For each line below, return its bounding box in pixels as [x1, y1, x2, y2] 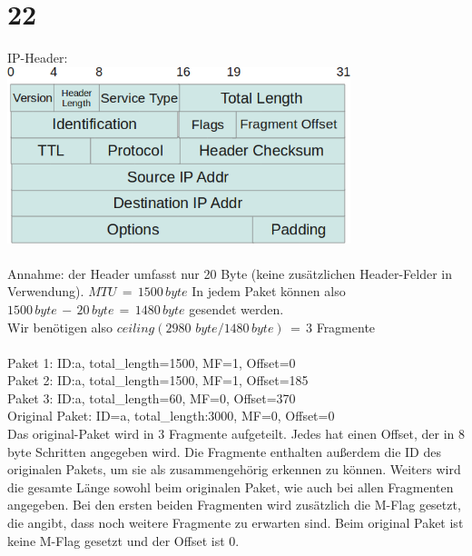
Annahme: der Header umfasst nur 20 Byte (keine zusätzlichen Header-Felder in [7, 263, 453, 283]
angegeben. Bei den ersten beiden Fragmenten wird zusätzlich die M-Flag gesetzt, [7, 495, 461, 514]
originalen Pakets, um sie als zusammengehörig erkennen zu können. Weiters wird [7, 460, 461, 479]
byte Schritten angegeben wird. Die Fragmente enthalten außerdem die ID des [7, 442, 441, 461]
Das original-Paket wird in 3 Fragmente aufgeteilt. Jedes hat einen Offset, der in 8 [7, 424, 465, 443]
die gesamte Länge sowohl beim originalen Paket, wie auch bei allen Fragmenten [7, 477, 454, 496]
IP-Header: [7, 48, 68, 67]
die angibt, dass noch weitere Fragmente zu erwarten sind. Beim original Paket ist [7, 513, 464, 532]
